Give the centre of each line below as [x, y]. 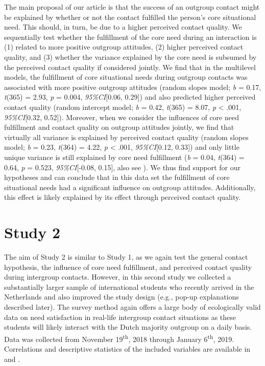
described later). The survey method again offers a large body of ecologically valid [132, 306]
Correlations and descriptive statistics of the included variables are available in [127, 349]
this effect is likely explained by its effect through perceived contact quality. [123, 197]
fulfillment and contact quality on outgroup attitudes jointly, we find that [119, 127]
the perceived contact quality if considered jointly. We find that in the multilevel [130, 67]
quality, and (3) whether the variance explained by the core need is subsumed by [130, 56]
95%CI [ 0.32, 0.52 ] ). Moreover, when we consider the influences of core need [122, 117]
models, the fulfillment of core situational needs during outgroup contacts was [126, 77]
